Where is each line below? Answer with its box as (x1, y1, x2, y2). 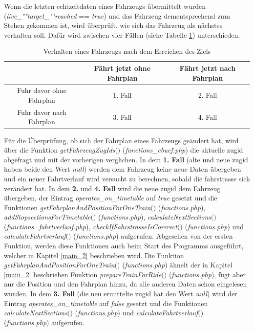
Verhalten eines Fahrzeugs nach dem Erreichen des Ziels (43, 46, 211, 56)
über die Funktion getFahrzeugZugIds (4, 145, 115, 155)
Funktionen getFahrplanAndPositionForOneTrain (4, 202, 151, 212)
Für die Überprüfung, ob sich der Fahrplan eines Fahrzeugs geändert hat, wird (4, 135, 239, 145)
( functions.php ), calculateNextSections (98, 212, 212, 222)
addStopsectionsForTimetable (4, 212, 91, 222)
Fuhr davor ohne (17, 85, 66, 95)
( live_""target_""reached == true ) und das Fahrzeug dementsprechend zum (4, 10, 230, 21)
